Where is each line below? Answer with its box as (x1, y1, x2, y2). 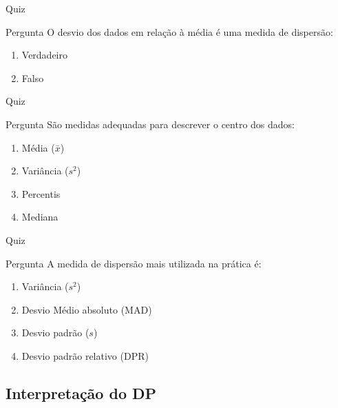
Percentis (21, 186, 61, 201)
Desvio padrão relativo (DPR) (21, 348, 149, 363)
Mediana (21, 210, 59, 224)
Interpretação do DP (6, 382, 157, 403)
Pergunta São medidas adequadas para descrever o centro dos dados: (6, 116, 295, 131)
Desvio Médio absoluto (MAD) (21, 302, 152, 316)
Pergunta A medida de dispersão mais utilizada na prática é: (6, 256, 262, 270)
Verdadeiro (21, 48, 68, 62)
